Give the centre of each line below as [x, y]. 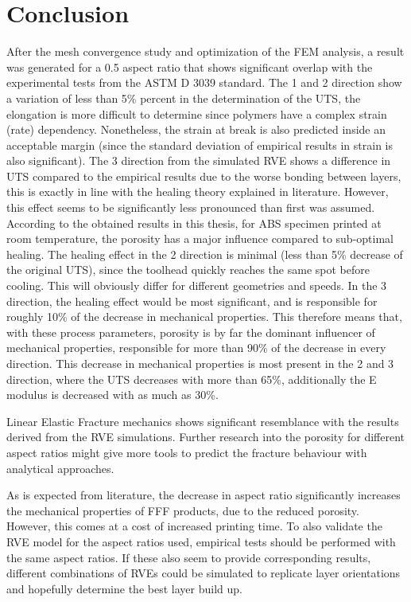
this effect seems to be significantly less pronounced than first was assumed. [191, 207]
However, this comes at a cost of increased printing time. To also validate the [194, 526]
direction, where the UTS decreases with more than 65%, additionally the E [192, 379]
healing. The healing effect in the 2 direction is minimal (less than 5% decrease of [205, 254]
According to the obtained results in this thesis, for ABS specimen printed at [194, 223]
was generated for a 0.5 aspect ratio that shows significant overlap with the [190, 66]
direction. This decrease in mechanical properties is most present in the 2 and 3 [200, 363]
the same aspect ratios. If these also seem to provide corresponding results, [189, 557]
